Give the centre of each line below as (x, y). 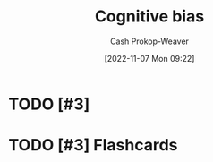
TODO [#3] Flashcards (93, 145)
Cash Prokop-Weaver (149, 41)
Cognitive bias (149, 17)
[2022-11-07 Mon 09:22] (149, 58)
